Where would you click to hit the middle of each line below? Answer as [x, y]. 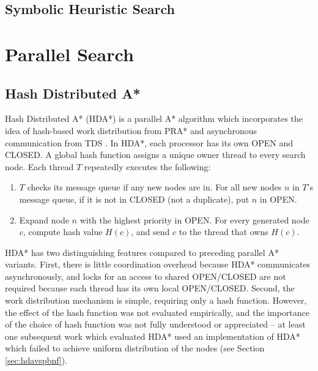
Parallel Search [69, 54]
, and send [150, 232]
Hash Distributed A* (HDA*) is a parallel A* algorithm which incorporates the [154, 118]
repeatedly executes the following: [147, 166]
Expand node [44, 219]
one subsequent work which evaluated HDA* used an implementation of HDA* [153, 336]
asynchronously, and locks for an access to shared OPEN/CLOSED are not [146, 276]
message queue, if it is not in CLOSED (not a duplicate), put [134, 199]
